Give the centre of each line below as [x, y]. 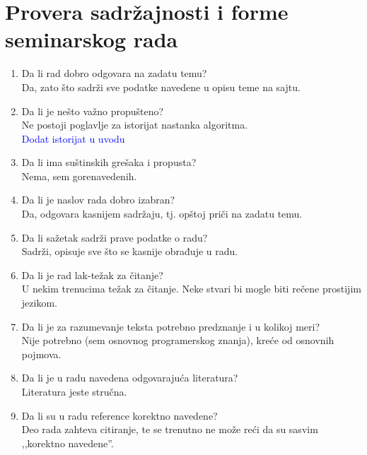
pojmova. [41, 354]
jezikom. [39, 303]
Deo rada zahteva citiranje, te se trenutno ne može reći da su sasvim [170, 429]
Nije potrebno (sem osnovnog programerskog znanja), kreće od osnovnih [178, 340]
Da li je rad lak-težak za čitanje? [92, 274]
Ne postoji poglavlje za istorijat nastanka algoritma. [135, 125]
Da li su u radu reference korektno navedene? [120, 415]
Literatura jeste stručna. [74, 391]
